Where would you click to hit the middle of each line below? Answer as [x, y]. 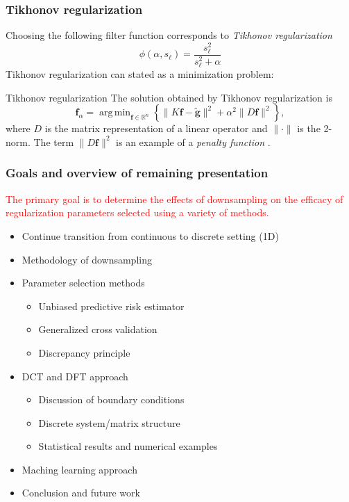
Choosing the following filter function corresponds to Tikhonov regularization [169, 35]
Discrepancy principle [84, 352]
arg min [115, 113]
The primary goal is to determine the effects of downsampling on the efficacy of [174, 199]
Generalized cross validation [98, 329]
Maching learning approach [79, 469]
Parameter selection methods [83, 283]
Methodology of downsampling [87, 259]
